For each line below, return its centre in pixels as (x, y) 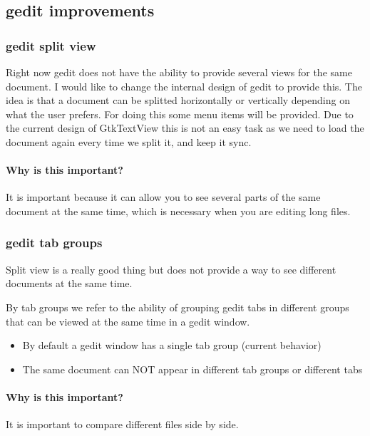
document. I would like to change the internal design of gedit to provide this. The (184, 86)
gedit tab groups (54, 243)
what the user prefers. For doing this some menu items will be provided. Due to (180, 114)
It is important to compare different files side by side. (122, 424)
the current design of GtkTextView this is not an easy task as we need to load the (185, 128)
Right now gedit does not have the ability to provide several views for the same (179, 72)
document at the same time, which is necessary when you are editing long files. (178, 211)
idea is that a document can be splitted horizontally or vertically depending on (178, 100)
